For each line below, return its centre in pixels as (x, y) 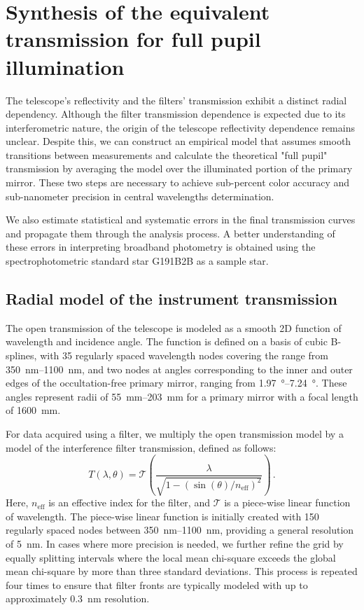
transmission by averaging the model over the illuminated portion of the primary (179, 168)
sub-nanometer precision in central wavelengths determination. (140, 196)
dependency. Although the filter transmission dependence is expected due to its (176, 114)
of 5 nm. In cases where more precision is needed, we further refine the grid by (175, 543)
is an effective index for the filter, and (129, 502)
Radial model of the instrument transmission (171, 299)
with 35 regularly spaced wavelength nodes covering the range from (184, 355)
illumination (65, 66)
